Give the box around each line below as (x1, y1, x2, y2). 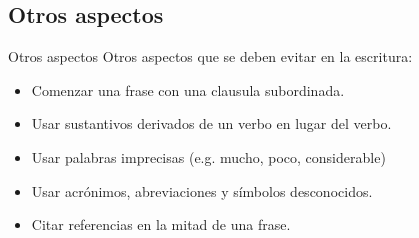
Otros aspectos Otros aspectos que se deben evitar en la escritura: (8, 46, 413, 67)
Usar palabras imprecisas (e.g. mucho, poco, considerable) (31, 146, 386, 167)
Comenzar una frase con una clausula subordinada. (31, 79, 345, 100)
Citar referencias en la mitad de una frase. (31, 214, 291, 235)
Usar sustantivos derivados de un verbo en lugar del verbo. (31, 113, 392, 134)
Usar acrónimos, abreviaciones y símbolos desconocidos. (31, 180, 373, 201)
